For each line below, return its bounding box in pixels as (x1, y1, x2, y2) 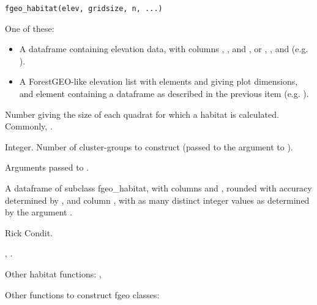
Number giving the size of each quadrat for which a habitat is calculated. (5, 107, 279, 120)
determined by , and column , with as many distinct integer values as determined (5, 193, 310, 206)
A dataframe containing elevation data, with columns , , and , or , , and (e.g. (19, 42, 308, 55)
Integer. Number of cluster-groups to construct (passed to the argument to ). (5, 140, 293, 153)
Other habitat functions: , (5, 267, 102, 280)
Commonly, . (5, 120, 53, 133)
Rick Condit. (5, 226, 53, 239)
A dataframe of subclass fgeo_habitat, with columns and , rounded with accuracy (5, 182, 312, 194)
